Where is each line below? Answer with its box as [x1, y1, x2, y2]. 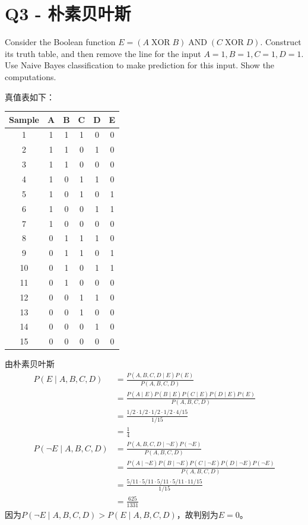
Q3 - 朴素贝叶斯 [5, 1, 131, 26]
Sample [9, 113, 39, 125]
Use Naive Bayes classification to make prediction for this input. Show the [5, 59, 275, 71]
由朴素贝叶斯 [5, 358, 55, 370]
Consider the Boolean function [5, 36, 116, 48]
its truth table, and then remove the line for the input [5, 47, 201, 59]
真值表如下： [5, 90, 55, 103]
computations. [5, 70, 56, 83]
